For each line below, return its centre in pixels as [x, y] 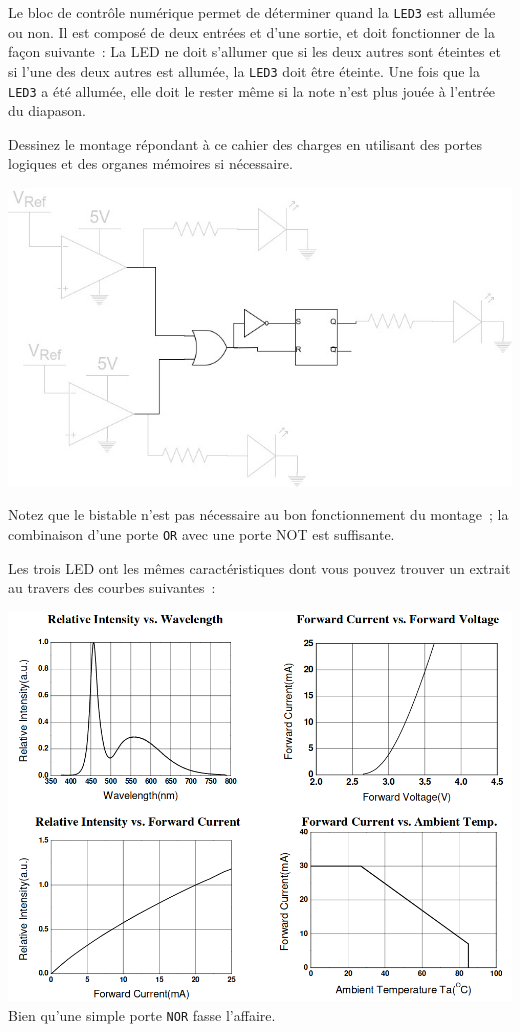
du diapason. [47, 110]
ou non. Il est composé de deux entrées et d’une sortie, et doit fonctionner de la [251, 31]
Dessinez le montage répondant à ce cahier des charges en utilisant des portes [245, 143]
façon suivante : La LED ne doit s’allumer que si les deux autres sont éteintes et [254, 51]
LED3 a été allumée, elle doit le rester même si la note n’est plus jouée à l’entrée [252, 90]
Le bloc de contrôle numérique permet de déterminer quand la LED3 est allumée [252, 12]
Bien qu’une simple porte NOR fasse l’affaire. [142, 1014]
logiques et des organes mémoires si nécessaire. [150, 163]
